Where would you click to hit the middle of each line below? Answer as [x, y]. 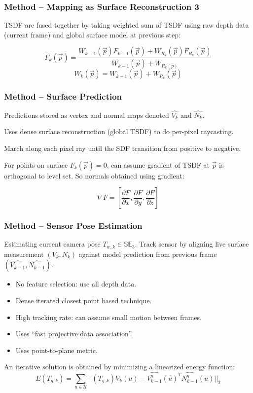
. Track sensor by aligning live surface [192, 244]
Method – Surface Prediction [63, 96]
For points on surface [36, 164]
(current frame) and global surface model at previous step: [92, 34]
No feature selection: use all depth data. [76, 284]
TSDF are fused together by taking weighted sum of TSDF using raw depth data [126, 25]
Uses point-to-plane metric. [57, 350]
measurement [24, 254]
